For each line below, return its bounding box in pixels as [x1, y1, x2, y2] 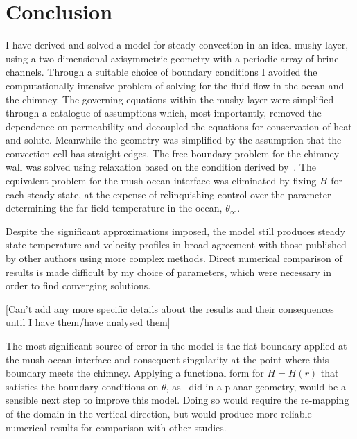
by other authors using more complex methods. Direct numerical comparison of [6, 251, 342, 266]
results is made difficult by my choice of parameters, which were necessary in [6, 264, 331, 279]
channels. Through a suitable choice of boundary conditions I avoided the [6, 64, 317, 79]
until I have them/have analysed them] [6, 315, 171, 329]
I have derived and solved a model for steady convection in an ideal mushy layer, [6, 37, 349, 52]
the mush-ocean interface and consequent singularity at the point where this [6, 352, 329, 366]
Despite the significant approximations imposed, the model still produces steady [6, 223, 346, 238]
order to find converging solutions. [6, 278, 151, 293]
